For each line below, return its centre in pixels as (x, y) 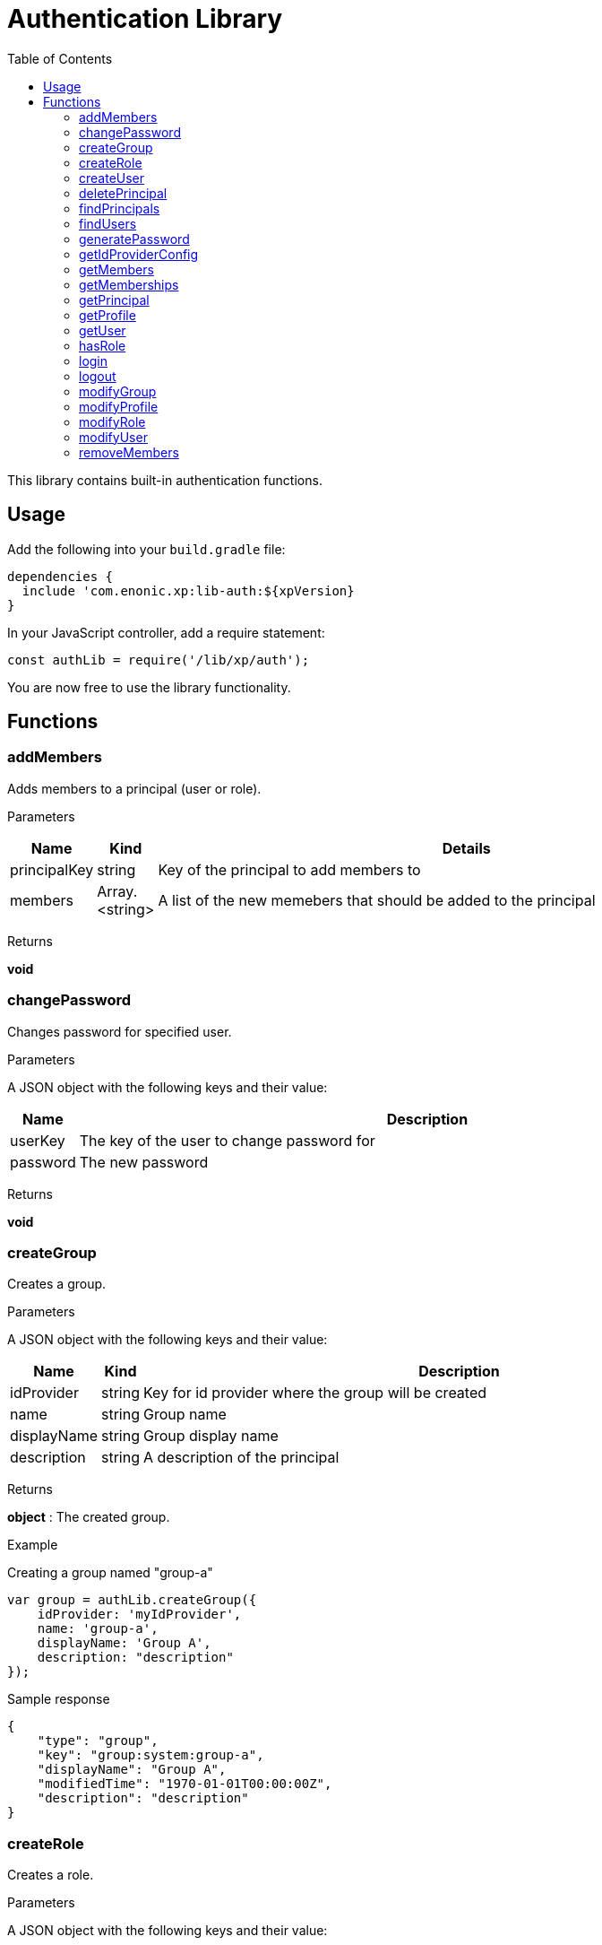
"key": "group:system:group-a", (150, 1755)
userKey (38, 1140)
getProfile (107, 315)
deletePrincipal (123, 193)
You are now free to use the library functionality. (149, 687)
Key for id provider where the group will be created (315, 1393)
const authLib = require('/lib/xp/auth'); (159, 660)
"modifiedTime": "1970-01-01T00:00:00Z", (185, 1784)
